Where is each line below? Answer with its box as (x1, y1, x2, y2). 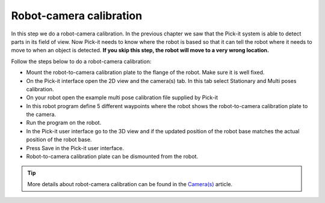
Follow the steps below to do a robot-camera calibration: (11, 58, 152, 65)
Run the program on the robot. (26, 119, 102, 126)
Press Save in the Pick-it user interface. (26, 144, 125, 151)
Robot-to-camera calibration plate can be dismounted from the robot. (26, 153, 199, 160)
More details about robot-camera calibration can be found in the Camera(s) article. (27, 180, 233, 187)
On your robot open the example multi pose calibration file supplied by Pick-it (26, 94, 218, 101)
